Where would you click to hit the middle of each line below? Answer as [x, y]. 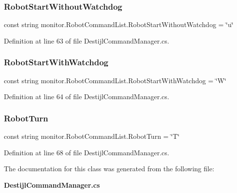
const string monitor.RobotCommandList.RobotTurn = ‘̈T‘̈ [92, 136]
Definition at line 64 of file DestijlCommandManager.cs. [87, 96]
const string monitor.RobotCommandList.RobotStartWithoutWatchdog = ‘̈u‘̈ [119, 24]
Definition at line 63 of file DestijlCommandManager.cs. [87, 40]
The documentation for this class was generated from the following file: [109, 169]
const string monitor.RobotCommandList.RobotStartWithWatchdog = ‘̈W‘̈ [115, 80]
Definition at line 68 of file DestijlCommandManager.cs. [87, 152]
